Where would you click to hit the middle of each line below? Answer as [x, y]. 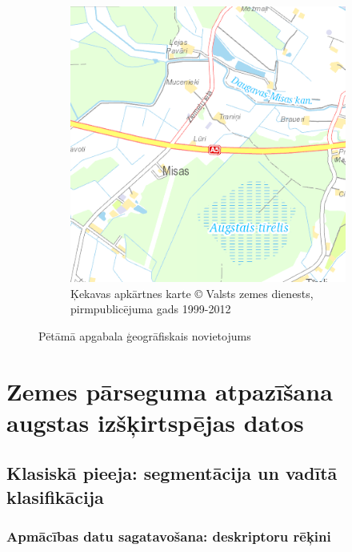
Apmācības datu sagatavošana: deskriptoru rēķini [169, 536]
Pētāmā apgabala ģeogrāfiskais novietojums [145, 335]
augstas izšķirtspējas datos [155, 422]
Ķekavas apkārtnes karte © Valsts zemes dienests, [192, 293]
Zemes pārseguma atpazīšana [170, 391]
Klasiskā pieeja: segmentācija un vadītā [172, 473]
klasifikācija [55, 496]
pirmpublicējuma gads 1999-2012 [151, 309]
